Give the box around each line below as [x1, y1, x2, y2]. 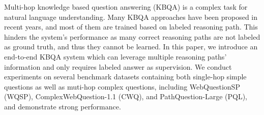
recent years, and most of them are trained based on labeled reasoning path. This [4, 21, 258, 32]
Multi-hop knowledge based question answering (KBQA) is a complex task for [4, 2, 248, 12]
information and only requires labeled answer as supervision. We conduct [4, 61, 232, 72]
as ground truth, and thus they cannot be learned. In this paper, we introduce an [4, 41, 258, 52]
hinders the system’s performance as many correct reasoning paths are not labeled [4, 31, 260, 42]
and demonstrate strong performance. [4, 101, 121, 111]
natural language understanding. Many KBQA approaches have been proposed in [4, 11, 258, 22]
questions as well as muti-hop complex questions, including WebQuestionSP [4, 81, 240, 92]
